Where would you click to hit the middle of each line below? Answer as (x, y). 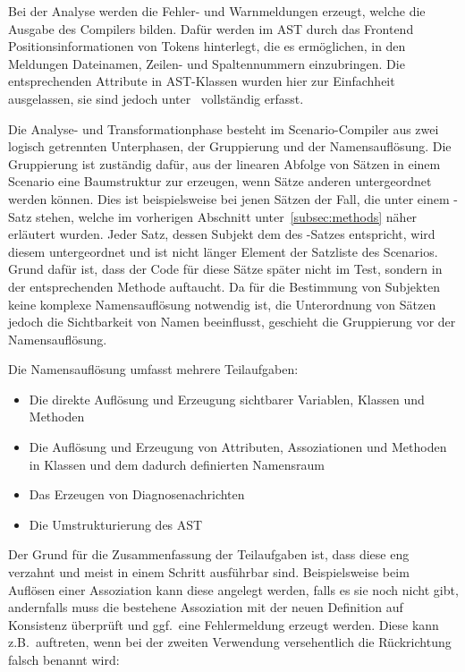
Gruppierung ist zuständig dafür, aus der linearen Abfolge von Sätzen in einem (224, 163)
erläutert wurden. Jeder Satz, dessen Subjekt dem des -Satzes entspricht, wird (222, 234)
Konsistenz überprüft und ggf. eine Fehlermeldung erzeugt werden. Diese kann (224, 624)
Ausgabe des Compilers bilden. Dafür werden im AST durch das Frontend (211, 28)
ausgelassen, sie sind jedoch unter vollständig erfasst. (156, 98)
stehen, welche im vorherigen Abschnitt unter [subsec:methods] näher (227, 216)
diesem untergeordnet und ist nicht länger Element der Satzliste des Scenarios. (223, 251)
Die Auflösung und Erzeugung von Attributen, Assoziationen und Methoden (238, 447)
